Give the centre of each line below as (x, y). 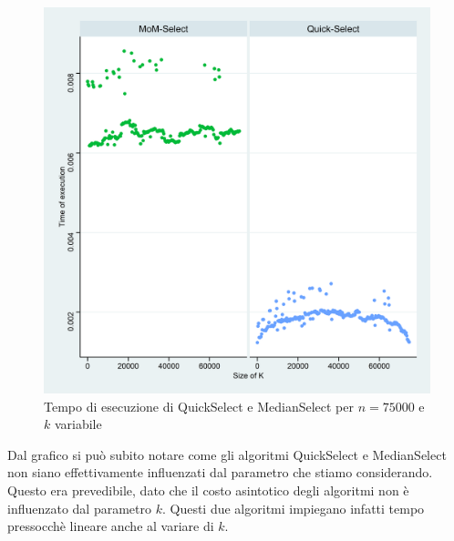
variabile (78, 424)
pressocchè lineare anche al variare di (111, 526)
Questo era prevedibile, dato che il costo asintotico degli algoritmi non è (208, 490)
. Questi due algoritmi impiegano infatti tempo (293, 508)
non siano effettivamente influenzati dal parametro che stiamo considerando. (220, 472)
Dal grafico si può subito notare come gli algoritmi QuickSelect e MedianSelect (227, 454)
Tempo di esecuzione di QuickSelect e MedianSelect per (199, 406)
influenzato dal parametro (79, 508)
